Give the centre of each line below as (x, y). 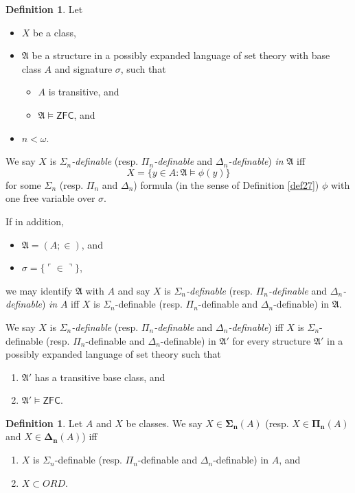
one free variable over (50, 198)
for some (23, 184)
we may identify (39, 290)
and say (134, 290)
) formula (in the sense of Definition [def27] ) (226, 184)
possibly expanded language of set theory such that (113, 354)
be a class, (55, 32)
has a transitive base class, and (100, 377)
